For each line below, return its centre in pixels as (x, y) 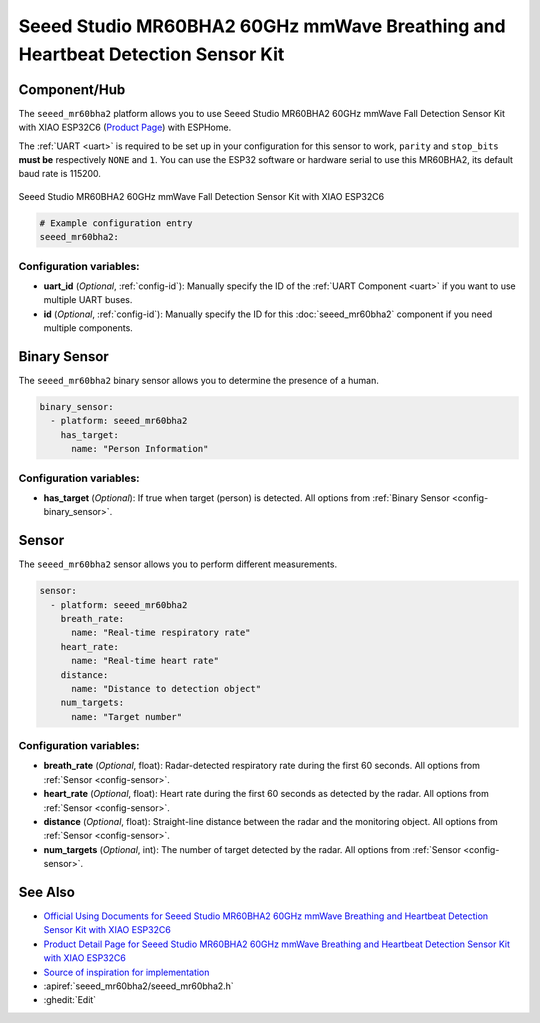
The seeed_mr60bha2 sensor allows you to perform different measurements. (178, 564)
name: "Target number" (127, 716)
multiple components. (88, 328)
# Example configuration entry (116, 223)
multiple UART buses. (88, 300)
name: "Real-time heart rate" (145, 661)
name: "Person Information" (140, 449)
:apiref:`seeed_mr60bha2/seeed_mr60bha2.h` (138, 986)
